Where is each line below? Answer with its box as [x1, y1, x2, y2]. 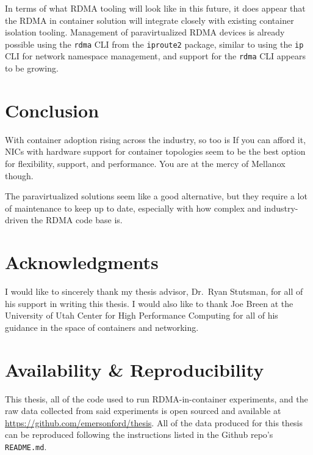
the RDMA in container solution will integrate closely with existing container [5, 13, 294, 26]
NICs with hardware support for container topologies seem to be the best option [5, 145, 306, 158]
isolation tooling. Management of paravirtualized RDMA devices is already [5, 26, 285, 39]
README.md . [5, 440, 47, 453]
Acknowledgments [5, 250, 159, 275]
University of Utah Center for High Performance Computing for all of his [5, 309, 278, 322]
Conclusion [5, 97, 99, 122]
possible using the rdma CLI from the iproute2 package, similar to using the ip [5, 37, 304, 50]
